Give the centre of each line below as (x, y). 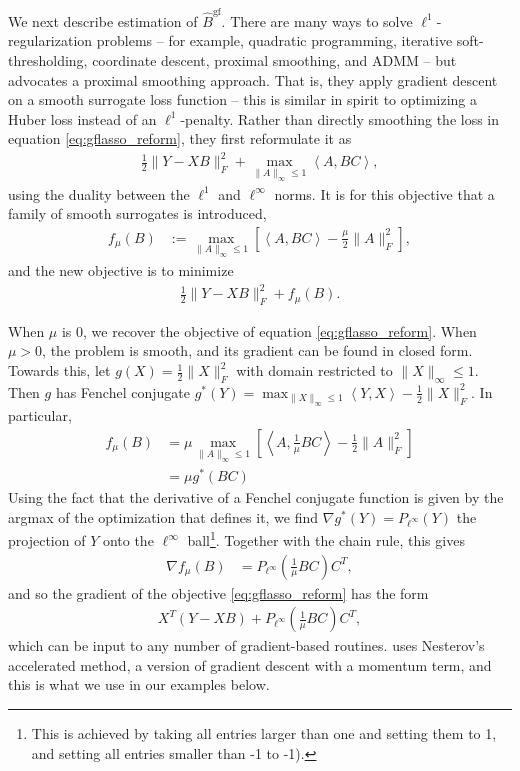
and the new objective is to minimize (121, 269)
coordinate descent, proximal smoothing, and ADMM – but (274, 59)
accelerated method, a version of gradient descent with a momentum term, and (250, 664)
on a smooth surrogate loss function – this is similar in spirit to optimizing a (242, 99)
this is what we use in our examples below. (139, 684)
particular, (40, 415)
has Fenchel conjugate (122, 391)
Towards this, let (59, 370)
